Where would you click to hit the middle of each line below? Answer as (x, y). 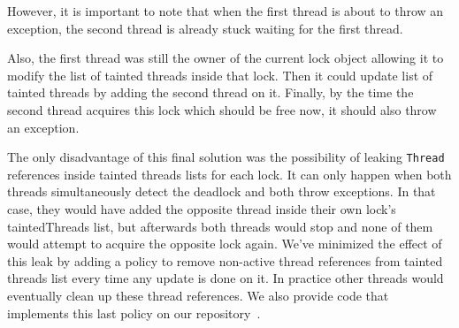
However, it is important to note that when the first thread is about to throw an (226, 11)
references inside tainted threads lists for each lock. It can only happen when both (229, 174)
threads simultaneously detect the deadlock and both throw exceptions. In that (222, 191)
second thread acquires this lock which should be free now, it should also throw (222, 109)
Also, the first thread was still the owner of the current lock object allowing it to (226, 58)
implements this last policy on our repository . (134, 313)
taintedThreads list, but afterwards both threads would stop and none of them (220, 226)
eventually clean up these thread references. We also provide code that (198, 295)
